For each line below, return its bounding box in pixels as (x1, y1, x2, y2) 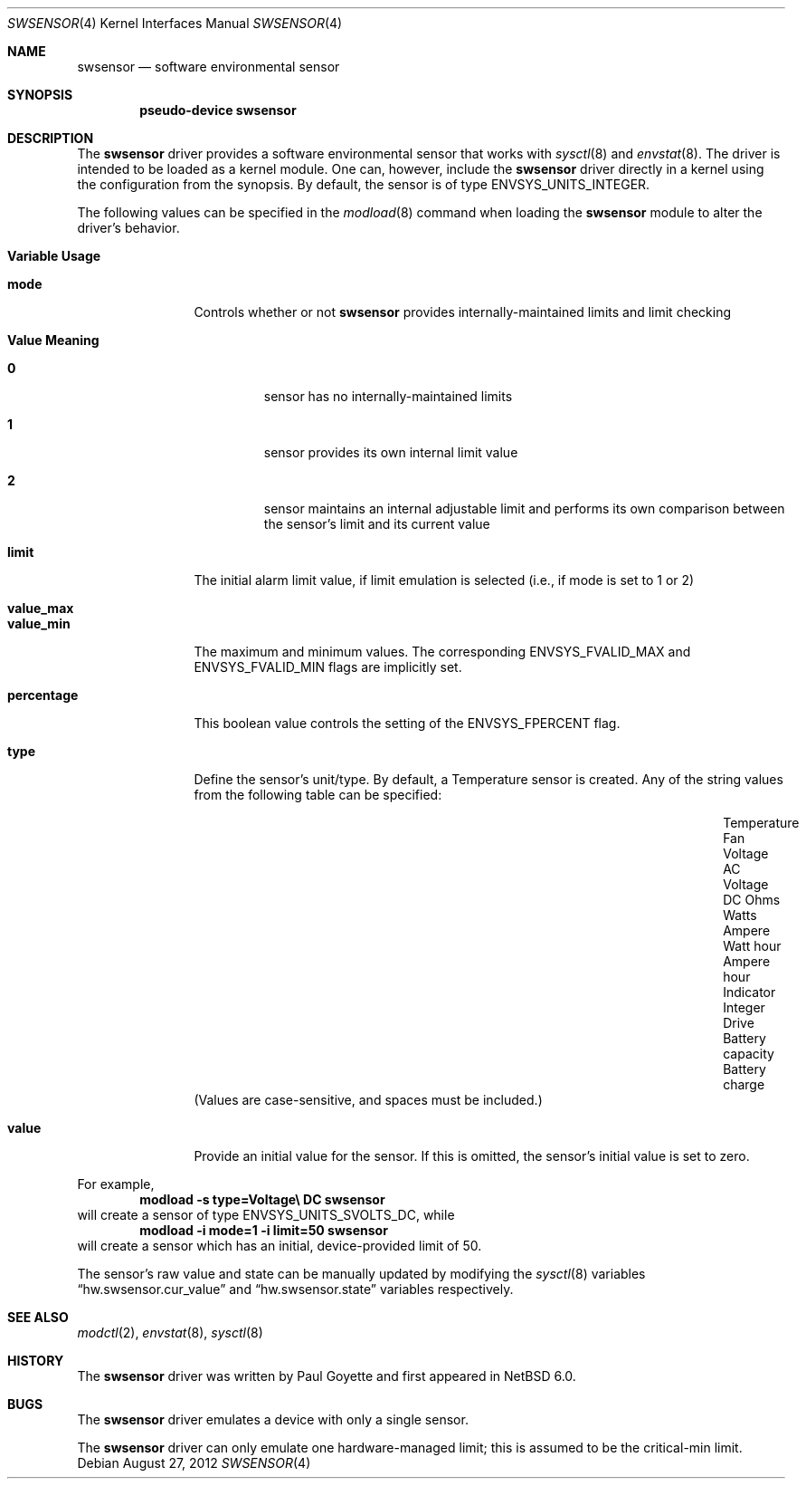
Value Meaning (7, 332, 100, 348)
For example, (77, 1176, 155, 1192)
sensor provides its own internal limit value (263, 445, 518, 460)
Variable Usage (7, 248, 101, 264)
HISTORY (7, 1353, 64, 1368)
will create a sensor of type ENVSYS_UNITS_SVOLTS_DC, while (77, 1207, 455, 1222)
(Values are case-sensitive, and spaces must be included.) (194, 1092, 543, 1107)
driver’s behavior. (77, 220, 180, 235)
